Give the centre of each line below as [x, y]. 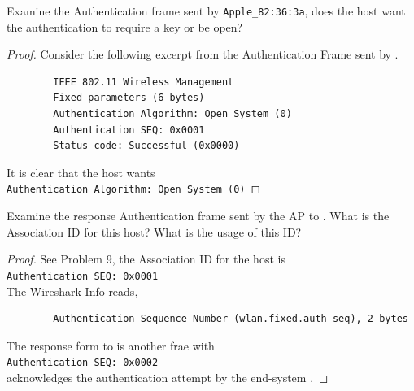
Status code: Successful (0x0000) [146, 146]
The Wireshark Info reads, [72, 291]
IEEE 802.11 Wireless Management [144, 82]
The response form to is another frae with [111, 345]
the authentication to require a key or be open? [125, 26]
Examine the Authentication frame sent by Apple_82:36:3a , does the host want [206, 11]
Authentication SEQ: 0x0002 [83, 363]
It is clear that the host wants [81, 172]
